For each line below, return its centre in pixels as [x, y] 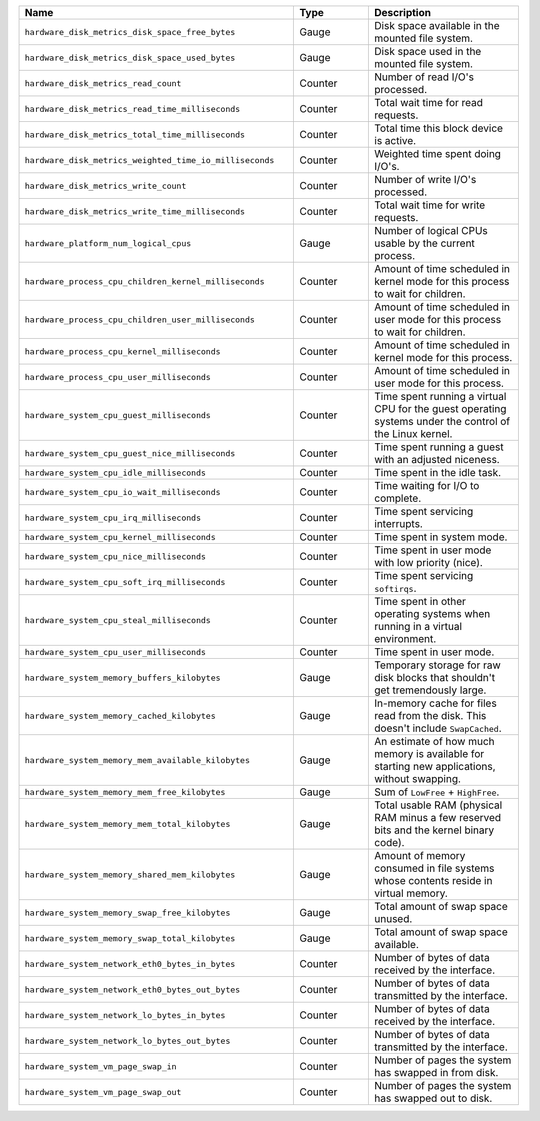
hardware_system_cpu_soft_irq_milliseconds [125, 581]
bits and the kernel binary [434, 830]
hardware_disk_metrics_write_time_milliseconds [134, 211]
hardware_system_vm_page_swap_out [103, 1091]
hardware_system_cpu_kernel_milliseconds [120, 536]
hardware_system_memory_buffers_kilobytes [122, 677]
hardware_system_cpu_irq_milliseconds [113, 517]
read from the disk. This [430, 715]
